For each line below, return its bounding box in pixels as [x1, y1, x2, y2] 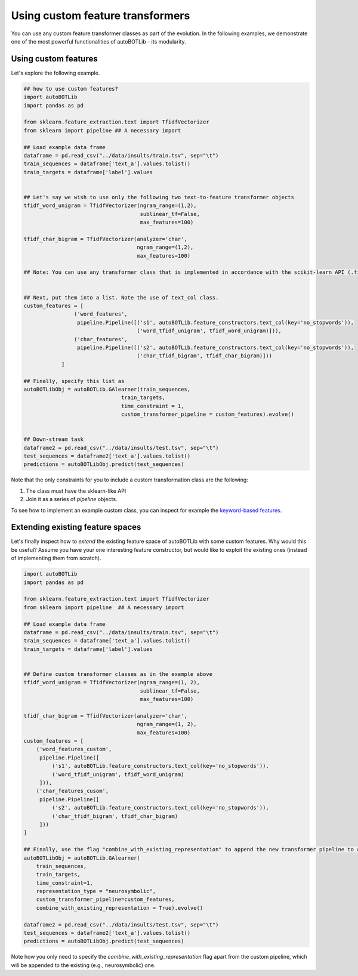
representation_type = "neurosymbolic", [36, 888, 156, 895]
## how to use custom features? [23, 85, 119, 92]
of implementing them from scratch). [11, 555, 101, 562]
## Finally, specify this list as [23, 378, 125, 384]
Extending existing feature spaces [11, 522, 141, 532]
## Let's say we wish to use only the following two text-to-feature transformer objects [23, 194, 295, 200]
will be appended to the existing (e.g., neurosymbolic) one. [11, 961, 156, 969]
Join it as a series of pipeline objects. [26, 496, 118, 503]
